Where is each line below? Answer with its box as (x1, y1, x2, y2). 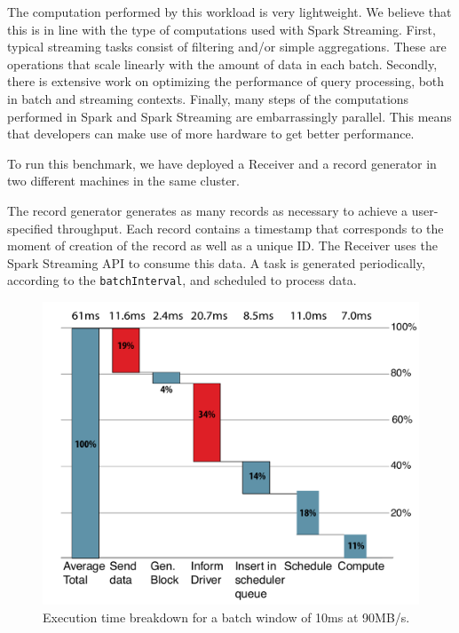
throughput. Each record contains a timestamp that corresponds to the (57, 218, 444, 237)
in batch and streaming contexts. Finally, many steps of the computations (7, 89, 409, 107)
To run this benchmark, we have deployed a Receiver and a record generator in (7, 154, 437, 172)
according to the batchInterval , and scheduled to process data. (7, 271, 357, 289)
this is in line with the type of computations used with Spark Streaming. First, (7, 20, 436, 38)
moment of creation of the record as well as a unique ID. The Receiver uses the (7, 236, 438, 255)
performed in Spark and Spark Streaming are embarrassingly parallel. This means (7, 107, 452, 125)
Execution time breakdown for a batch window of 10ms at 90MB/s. (43, 607, 410, 626)
